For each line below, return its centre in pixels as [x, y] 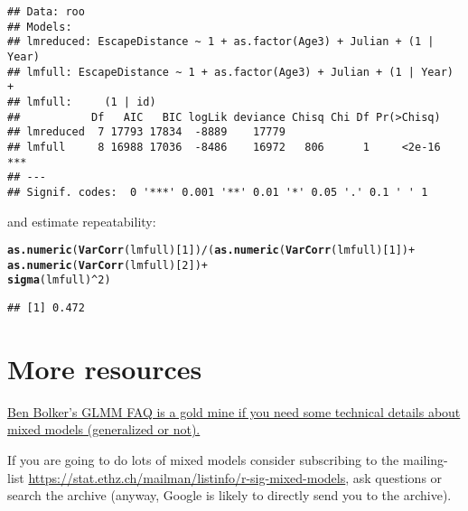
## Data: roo [46, 12]
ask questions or [398, 477]
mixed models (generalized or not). [104, 429]
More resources [105, 368]
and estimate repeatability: [82, 221]
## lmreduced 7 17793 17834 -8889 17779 [146, 132]
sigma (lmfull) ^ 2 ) [59, 280]
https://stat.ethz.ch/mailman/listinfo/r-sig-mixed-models [187, 477]
